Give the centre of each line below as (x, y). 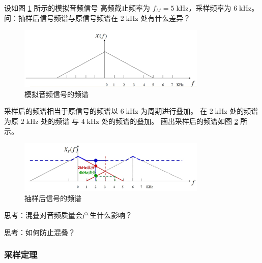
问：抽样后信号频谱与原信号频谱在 (61, 18)
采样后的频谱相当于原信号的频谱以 (61, 111)
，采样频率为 (210, 8)
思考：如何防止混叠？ (40, 232)
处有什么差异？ (166, 18)
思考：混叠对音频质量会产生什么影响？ (68, 215)
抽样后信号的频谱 (53, 198)
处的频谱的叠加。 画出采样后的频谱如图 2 (170, 121)
